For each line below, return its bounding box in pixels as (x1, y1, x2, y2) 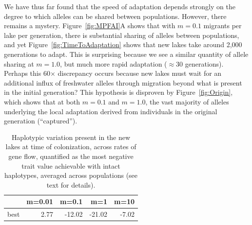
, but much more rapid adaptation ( (60, 58, 167, 69)
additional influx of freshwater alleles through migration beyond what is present (4, 77, 242, 87)
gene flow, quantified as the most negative (8, 151, 134, 161)
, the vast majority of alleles (145, 96, 229, 106)
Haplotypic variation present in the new (11, 132, 131, 142)
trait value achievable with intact (21, 160, 120, 171)
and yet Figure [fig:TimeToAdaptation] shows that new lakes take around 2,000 (4, 39, 242, 50)
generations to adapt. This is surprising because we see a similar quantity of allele (4, 49, 249, 59)
